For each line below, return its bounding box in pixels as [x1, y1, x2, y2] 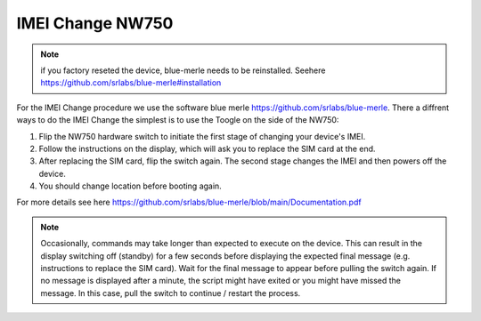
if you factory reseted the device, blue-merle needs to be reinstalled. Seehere [40, 65, 326, 76]
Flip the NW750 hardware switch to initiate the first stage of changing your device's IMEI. [38, 131, 366, 141]
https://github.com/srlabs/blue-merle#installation [40, 77, 222, 88]
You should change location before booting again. [38, 181, 222, 191]
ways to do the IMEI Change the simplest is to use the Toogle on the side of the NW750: [16, 115, 339, 125]
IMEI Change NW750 [16, 13, 174, 33]
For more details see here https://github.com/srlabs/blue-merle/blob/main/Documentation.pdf [16, 197, 362, 208]
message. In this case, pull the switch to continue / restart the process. [40, 287, 301, 298]
